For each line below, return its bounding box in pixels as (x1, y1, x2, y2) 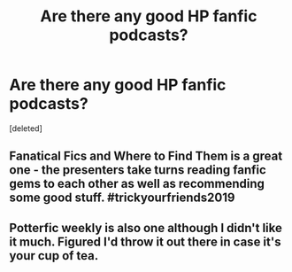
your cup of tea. (9, 248, 99, 263)
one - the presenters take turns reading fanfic (9, 162, 267, 178)
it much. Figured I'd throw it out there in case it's (9, 234, 281, 249)
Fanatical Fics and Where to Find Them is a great (9, 149, 283, 164)
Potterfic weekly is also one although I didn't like (9, 220, 283, 236)
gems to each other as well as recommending (9, 176, 265, 191)
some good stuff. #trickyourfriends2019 (9, 190, 235, 206)
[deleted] (9, 122, 42, 134)
